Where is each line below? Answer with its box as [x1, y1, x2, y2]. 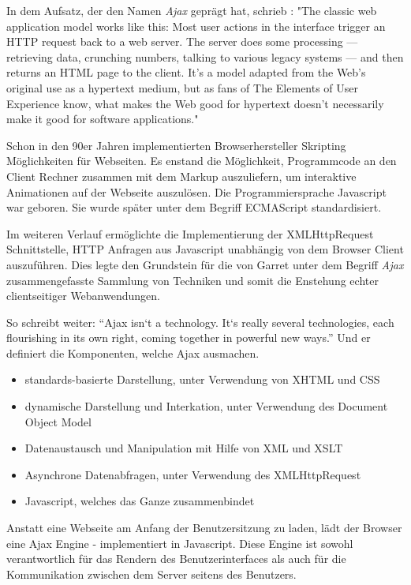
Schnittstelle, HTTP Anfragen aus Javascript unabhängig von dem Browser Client [6, 241, 404, 257]
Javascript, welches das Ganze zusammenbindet [24, 493, 255, 509]
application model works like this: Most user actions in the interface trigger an [6, 17, 386, 34]
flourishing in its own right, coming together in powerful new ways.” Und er [6, 329, 371, 346]
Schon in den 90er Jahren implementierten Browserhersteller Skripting [6, 137, 346, 153]
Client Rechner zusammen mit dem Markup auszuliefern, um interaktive [6, 167, 357, 184]
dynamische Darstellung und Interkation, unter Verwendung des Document [24, 398, 388, 414]
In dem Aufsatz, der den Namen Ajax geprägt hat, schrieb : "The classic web [6, 2, 377, 18]
